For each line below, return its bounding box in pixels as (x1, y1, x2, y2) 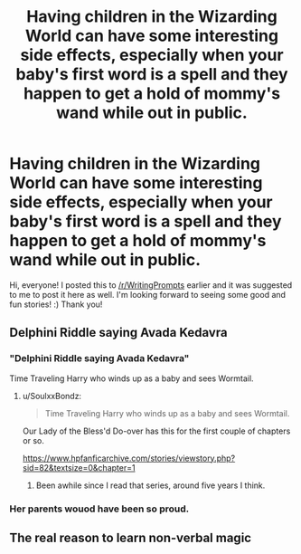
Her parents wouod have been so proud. (9, 502, 190, 515)
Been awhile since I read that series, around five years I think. (35, 480, 266, 491)
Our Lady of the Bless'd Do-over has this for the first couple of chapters (22, 425, 291, 436)
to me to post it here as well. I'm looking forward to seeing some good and (9, 289, 287, 300)
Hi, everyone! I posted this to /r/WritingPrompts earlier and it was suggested (9, 279, 293, 291)
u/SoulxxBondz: (22, 390, 82, 401)
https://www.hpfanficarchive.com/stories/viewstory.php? (22, 453, 236, 463)
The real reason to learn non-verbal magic (9, 530, 251, 545)
